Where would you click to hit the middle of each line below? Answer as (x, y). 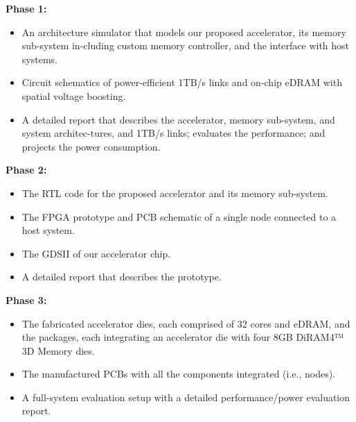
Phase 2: (26, 170)
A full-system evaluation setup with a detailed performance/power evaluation (186, 397)
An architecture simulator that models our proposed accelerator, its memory (184, 32)
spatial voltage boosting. (74, 95)
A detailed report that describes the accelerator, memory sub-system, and (178, 119)
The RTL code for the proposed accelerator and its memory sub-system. (175, 193)
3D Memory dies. (58, 350)
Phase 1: (26, 8)
